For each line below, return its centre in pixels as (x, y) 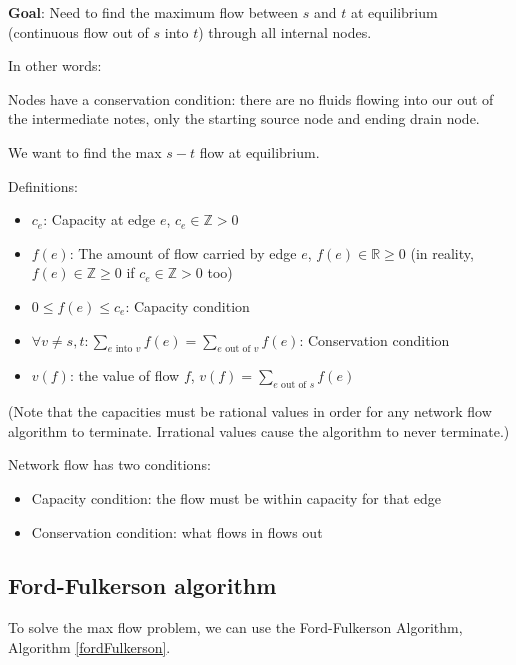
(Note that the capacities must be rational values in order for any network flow (250, 411)
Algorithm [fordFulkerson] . (89, 646)
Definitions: (43, 185)
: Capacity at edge (99, 219)
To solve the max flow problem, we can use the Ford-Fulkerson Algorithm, (235, 627)
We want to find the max (85, 151)
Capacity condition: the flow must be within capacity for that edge (236, 497)
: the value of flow (124, 375)
